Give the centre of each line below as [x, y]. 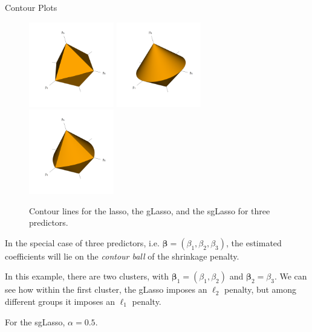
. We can [291, 276]
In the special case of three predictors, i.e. [82, 242]
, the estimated [254, 242]
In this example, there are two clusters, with [87, 276]
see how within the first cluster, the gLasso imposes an [106, 289]
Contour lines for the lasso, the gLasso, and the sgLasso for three [150, 210]
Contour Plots [31, 7]
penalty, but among [261, 289]
